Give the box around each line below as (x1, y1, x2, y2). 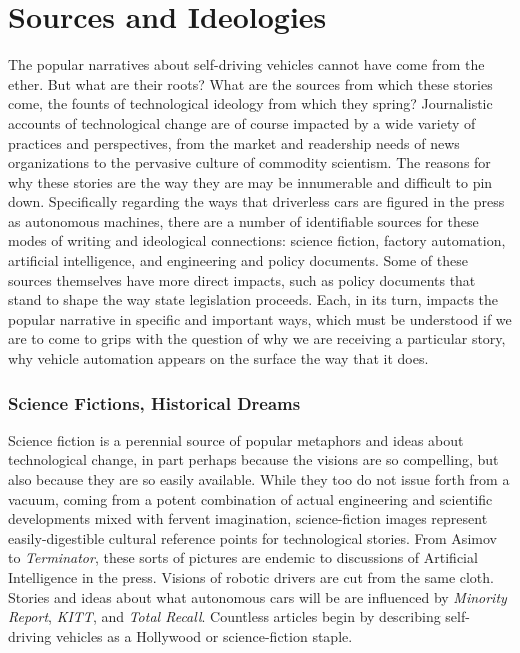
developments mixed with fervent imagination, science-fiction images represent (8, 508, 488, 529)
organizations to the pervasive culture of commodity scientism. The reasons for (8, 152, 491, 173)
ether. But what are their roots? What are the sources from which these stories (8, 73, 493, 94)
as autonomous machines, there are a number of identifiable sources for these (8, 210, 479, 231)
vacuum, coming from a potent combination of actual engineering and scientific (8, 488, 493, 509)
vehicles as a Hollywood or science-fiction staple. (55, 625, 353, 646)
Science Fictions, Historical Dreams (8, 390, 301, 415)
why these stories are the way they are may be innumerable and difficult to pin (8, 171, 493, 192)
